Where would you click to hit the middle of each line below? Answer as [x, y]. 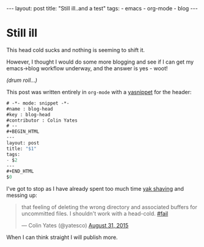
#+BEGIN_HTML [23, 132]
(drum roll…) [22, 80]
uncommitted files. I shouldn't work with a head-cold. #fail [95, 214]
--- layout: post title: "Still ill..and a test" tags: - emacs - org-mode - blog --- [102, 8]
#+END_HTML [20, 171]
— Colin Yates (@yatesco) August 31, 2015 [75, 226]
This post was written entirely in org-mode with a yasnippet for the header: [99, 92]
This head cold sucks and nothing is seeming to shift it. [76, 50]
